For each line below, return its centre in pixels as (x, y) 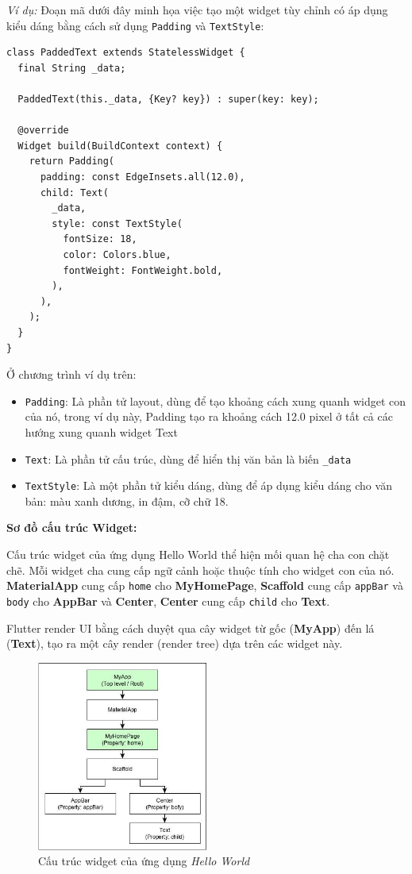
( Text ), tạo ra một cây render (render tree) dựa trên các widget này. (175, 643)
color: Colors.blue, (117, 254)
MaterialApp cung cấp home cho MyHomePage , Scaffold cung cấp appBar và (205, 585)
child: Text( (74, 193)
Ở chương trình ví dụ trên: (71, 374)
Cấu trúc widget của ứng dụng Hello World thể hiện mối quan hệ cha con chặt (198, 554)
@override (43, 131)
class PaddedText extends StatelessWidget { (126, 53)
